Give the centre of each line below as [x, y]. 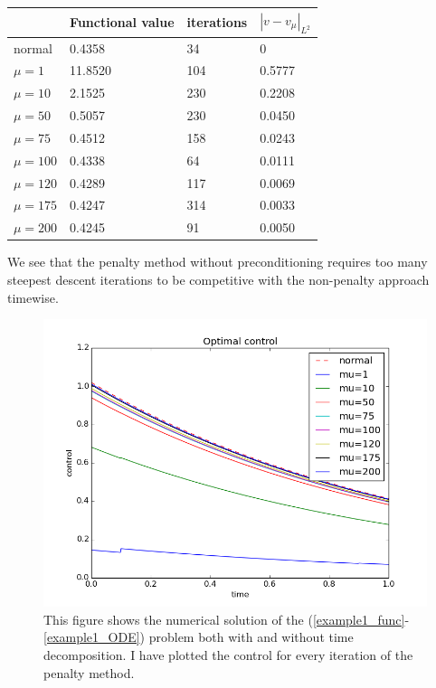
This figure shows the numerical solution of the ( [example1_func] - [227, 619]
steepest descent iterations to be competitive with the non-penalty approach [218, 279]
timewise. [33, 297]
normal [33, 47]
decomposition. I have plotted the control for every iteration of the [228, 654]
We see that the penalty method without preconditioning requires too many [218, 262]
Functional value [122, 22]
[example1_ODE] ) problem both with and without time [199, 637]
